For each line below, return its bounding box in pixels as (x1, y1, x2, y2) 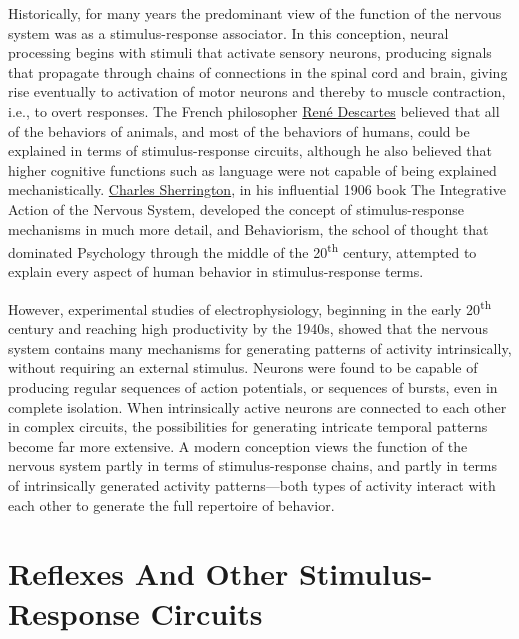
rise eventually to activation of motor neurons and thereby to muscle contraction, (8, 81, 506, 102)
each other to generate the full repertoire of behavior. (8, 494, 335, 515)
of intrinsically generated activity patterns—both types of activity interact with (8, 474, 496, 495)
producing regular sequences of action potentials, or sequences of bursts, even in (8, 377, 498, 397)
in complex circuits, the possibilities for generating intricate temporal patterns (8, 416, 488, 437)
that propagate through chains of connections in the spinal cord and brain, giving (8, 61, 508, 82)
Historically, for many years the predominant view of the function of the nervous (8, 3, 502, 23)
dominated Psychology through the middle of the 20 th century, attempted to (8, 239, 477, 262)
